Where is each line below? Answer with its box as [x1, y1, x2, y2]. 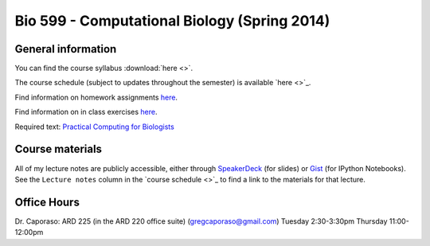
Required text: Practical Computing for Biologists [14, 122, 174, 131]
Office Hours [14, 195, 80, 209]
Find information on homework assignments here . [14, 92, 178, 102]
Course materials [14, 143, 103, 156]
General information [14, 42, 117, 56]
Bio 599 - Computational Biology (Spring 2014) [14, 12, 330, 29]
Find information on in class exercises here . [14, 107, 158, 117]
